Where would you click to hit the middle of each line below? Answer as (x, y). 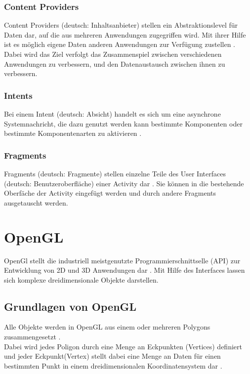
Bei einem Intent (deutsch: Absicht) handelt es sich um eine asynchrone (112, 114)
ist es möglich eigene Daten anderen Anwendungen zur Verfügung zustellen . (120, 44)
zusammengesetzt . (32, 337)
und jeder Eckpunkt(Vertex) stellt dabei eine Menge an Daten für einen (112, 356)
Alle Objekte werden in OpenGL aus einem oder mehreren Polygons (107, 327)
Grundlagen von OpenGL (70, 306)
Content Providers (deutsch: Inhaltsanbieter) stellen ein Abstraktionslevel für (121, 25)
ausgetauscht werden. (36, 202)
